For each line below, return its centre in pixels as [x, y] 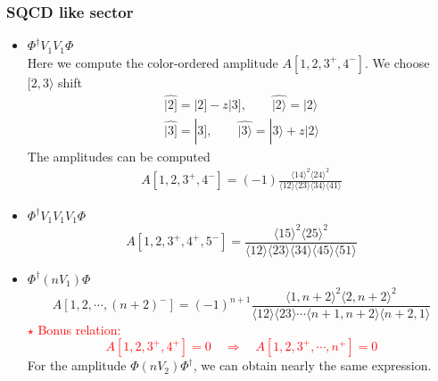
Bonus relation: [79, 329]
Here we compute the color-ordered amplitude [153, 62]
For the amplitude [77, 365]
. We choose [397, 62]
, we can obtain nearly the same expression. [312, 365]
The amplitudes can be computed [119, 156]
